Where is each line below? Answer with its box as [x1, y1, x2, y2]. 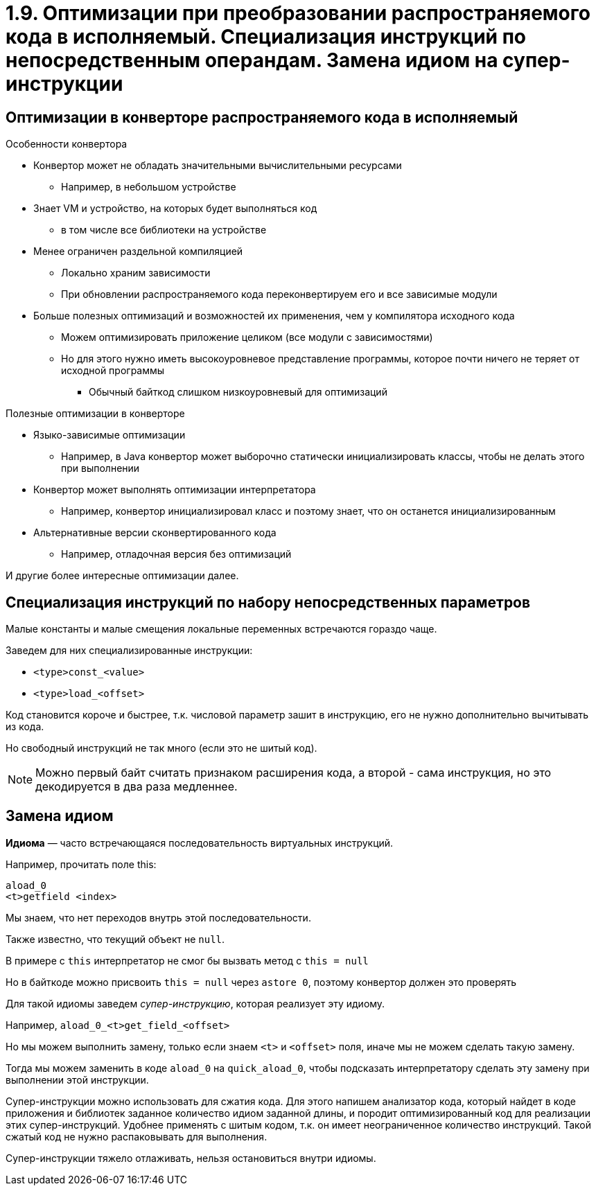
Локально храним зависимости [61, 267, 211, 279]
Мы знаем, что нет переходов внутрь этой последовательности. [6, 911, 311, 924]
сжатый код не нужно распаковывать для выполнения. [6, 1130, 268, 1143]
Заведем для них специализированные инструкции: [6, 644, 253, 657]
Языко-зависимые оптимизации [33, 429, 186, 441]
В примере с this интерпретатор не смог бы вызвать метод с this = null [6, 954, 369, 967]
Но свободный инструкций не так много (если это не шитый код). [6, 742, 317, 755]
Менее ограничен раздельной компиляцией [33, 245, 243, 258]
